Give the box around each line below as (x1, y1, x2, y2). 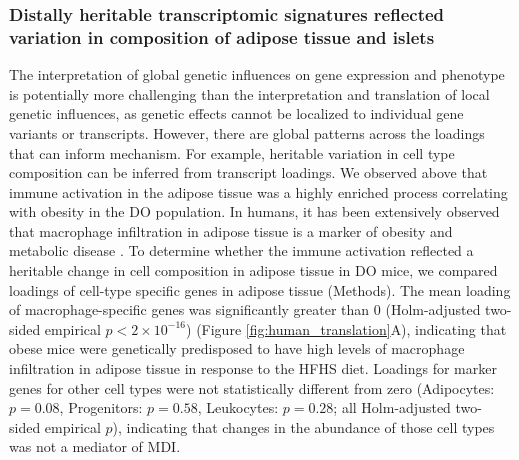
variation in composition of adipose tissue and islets (9, 24, 435, 49)
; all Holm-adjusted (333, 397, 451, 418)
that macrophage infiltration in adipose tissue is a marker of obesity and (9, 220, 453, 241)
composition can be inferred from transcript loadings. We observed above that (9, 162, 488, 183)
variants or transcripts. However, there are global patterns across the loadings (9, 122, 485, 143)
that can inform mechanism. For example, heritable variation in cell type (9, 142, 455, 163)
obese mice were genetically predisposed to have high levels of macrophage (9, 338, 465, 359)
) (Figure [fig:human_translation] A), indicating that (186, 318, 507, 339)
